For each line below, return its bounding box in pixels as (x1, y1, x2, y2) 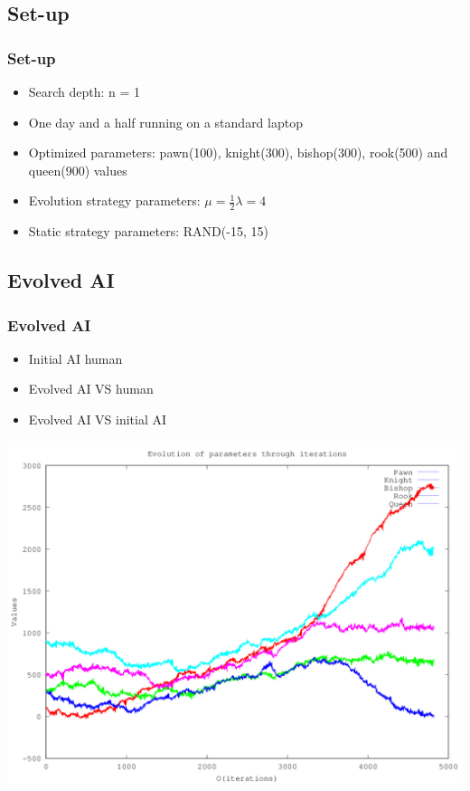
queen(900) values (28, 160, 127, 179)
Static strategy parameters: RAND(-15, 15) (28, 222, 268, 241)
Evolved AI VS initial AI (28, 409, 167, 428)
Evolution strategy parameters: (28, 191, 201, 210)
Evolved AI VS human (28, 379, 154, 398)
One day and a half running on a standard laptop (28, 112, 303, 131)
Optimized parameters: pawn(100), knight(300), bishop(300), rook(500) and (28, 143, 448, 162)
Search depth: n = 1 (28, 82, 141, 100)
